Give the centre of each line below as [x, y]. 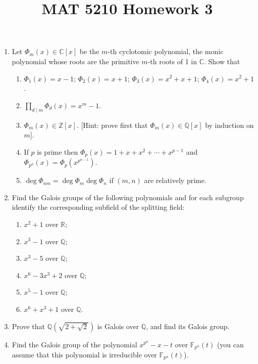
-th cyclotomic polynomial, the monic [166, 51]
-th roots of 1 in [172, 61]
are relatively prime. [175, 180]
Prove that [28, 326]
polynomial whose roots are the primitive [75, 61]
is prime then [58, 151]
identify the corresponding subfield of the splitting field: [98, 207]
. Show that [222, 61]
